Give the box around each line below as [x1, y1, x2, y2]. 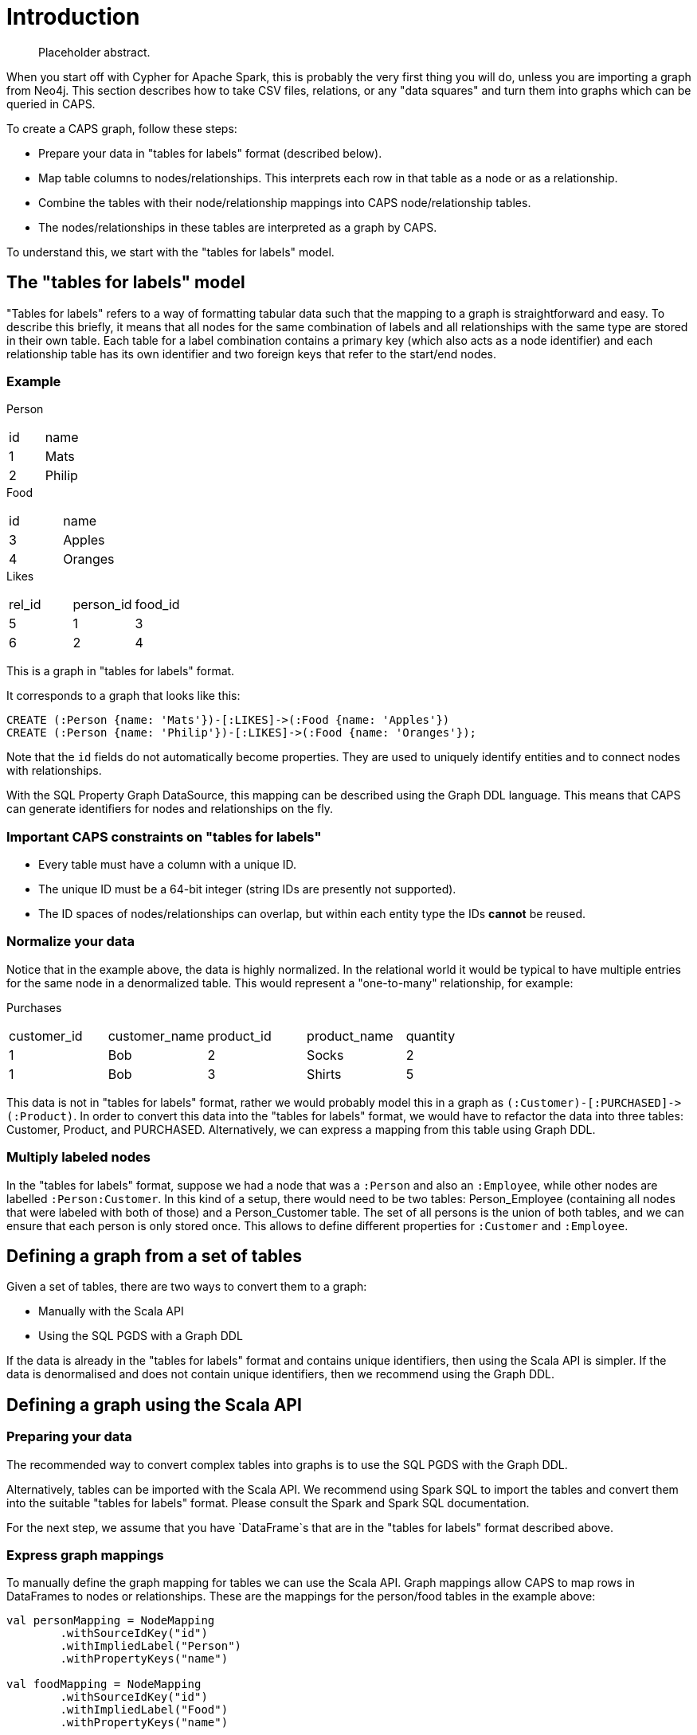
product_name [307, 1027, 394, 1044]
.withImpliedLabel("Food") [60, 1703, 229, 1717]
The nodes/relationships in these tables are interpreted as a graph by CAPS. [38, 220, 437, 234]
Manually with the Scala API [38, 1304, 184, 1319]
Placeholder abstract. [38, 45, 151, 59]
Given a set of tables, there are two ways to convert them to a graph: [6, 1280, 367, 1294]
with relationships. [6, 764, 102, 778]
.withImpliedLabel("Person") [60, 1639, 242, 1653]
